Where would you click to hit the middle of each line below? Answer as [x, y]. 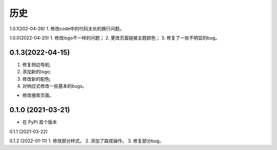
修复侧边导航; [37, 64]
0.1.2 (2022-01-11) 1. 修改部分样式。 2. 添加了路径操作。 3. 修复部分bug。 [87, 141]
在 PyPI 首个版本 [40, 122]
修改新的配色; [37, 79]
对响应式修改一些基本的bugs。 [55, 86]
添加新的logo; [37, 72]
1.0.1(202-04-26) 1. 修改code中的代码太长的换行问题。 [67, 29]
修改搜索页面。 [38, 95]
